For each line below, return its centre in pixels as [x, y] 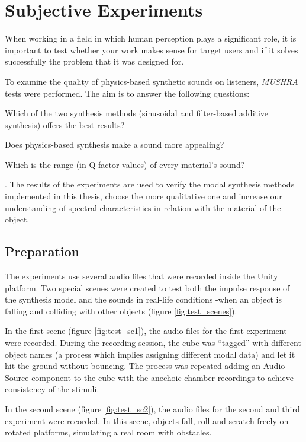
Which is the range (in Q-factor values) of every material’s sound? [125, 164]
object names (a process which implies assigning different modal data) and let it [150, 354]
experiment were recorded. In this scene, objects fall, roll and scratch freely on [147, 420]
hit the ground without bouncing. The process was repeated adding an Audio [145, 366]
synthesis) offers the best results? [65, 124]
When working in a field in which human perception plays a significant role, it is [151, 38]
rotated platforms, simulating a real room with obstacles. [108, 432]
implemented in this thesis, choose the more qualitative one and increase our [144, 196]
